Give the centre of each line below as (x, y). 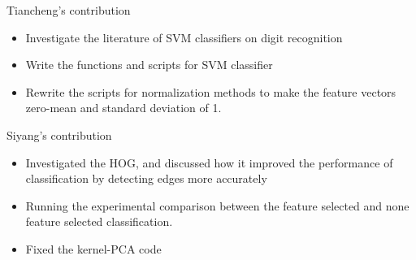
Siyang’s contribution (59, 134)
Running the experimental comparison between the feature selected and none (217, 205)
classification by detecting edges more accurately (146, 178)
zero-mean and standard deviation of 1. (123, 108)
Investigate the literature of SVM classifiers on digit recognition (184, 37)
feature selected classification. (99, 221)
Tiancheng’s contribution (69, 10)
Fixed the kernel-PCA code (93, 248)
